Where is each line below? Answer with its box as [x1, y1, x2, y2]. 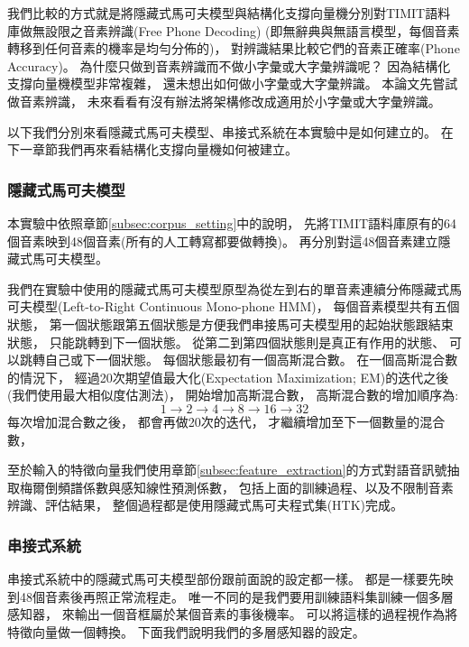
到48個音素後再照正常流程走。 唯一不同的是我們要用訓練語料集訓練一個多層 [7, 587, 454, 605]
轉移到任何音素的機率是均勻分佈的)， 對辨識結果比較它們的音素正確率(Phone [7, 39, 460, 58]
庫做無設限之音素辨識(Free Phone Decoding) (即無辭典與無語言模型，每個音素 [7, 21, 460, 40]
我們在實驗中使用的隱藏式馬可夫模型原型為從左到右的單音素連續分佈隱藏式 [7, 279, 449, 298]
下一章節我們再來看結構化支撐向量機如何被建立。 [7, 140, 298, 159]
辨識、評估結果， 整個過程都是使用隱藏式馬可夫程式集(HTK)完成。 [7, 495, 404, 514]
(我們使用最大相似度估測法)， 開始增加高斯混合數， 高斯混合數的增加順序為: [7, 385, 459, 404]
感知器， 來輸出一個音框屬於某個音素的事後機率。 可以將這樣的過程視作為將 [7, 605, 458, 624]
